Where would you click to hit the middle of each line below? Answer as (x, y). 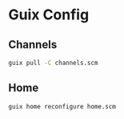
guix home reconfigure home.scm (62, 106)
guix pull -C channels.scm (53, 63)
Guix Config (49, 15)
